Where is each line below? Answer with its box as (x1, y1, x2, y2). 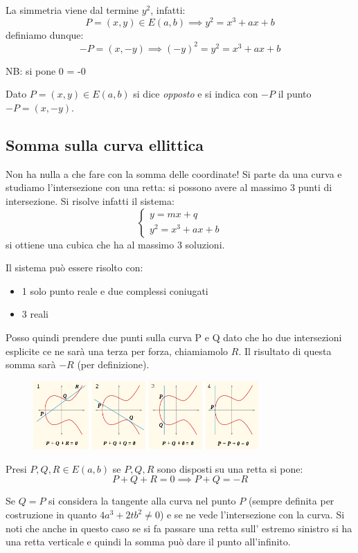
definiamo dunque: (6, 27, 84, 42)
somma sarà (6, 357, 56, 372)
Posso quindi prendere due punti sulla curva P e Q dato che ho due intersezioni (6, 329, 342, 344)
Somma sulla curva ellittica (6, 134, 204, 155)
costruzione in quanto (6, 507, 97, 522)
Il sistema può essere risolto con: (6, 260, 143, 275)
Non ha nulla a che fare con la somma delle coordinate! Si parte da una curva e (6, 166, 342, 181)
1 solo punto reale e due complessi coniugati (21, 283, 208, 298)
